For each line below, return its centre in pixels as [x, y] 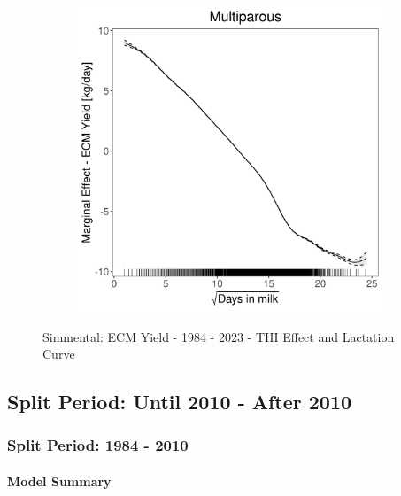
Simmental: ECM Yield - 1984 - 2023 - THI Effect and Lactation [219, 336]
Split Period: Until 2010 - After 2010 [180, 402]
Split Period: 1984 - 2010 [98, 445]
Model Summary [59, 481]
